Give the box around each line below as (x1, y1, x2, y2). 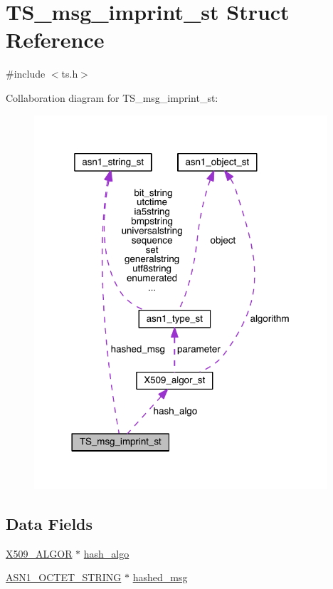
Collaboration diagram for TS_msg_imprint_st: (6, 90, 218, 105)
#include (6, 66, 46, 81)
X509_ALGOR (6, 546, 73, 561)
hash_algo (83, 546, 129, 561)
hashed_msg (132, 570, 188, 585)
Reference (6, 25, 105, 54)
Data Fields (6, 512, 93, 534)
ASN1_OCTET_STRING (6, 570, 122, 585)
